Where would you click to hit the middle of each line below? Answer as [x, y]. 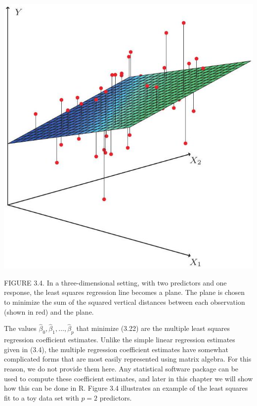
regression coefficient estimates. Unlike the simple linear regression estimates [120, 340]
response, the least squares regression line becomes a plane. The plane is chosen [124, 292]
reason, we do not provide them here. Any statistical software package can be [121, 369]
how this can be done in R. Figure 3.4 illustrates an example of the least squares [126, 388]
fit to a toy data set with [42, 397]
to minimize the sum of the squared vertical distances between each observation [125, 302]
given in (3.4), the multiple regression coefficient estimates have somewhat [116, 349]
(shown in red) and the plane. [49, 311]
